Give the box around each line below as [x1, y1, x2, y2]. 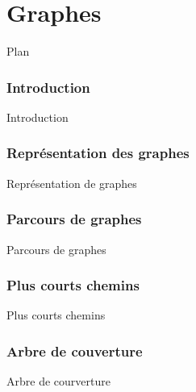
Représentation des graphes [6, 143, 190, 163]
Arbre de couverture [6, 340, 143, 361]
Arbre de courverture [6, 373, 111, 390]
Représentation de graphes [6, 174, 137, 191]
